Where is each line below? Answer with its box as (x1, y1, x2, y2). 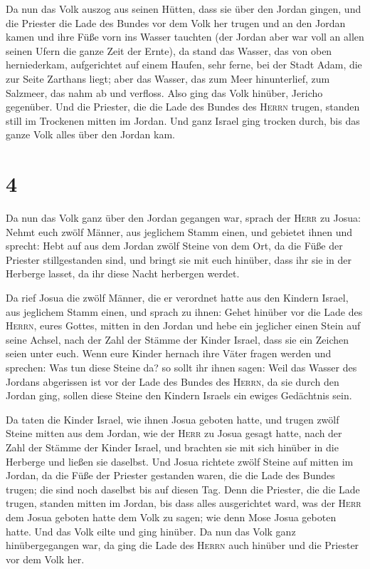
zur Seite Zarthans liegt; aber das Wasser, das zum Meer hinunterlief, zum (6, 71, 330, 86)
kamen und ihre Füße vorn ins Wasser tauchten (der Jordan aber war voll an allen (6, 29, 364, 44)
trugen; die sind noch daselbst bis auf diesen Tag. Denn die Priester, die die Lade (6, 481, 360, 496)
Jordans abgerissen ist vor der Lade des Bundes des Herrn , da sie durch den (6, 374, 339, 389)
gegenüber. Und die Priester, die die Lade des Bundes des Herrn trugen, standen (6, 99, 360, 114)
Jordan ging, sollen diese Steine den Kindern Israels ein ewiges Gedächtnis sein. (6, 388, 352, 403)
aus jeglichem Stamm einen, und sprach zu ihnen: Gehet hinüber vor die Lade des (6, 304, 363, 319)
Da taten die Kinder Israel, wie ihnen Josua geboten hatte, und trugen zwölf (6, 411, 339, 426)
